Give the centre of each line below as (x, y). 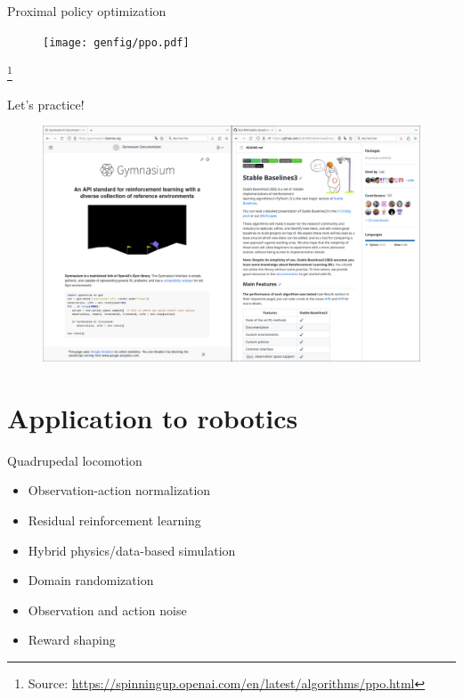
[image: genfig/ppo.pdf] (116, 42)
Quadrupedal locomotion (75, 460)
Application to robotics (153, 417)
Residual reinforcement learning (114, 520)
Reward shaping (72, 640)
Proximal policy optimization (87, 11)
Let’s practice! (46, 104)
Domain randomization (91, 580)
